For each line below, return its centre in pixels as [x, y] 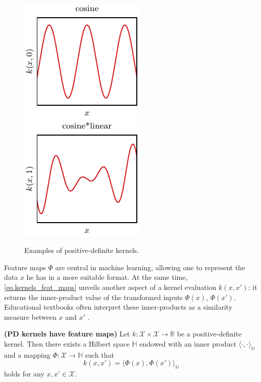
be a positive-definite [209, 334]
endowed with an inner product [188, 343]
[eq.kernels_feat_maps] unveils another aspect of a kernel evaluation [110, 287]
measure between [30, 316]
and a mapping [27, 354]
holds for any [24, 374]
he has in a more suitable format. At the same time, [107, 277]
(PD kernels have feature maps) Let [67, 334]
